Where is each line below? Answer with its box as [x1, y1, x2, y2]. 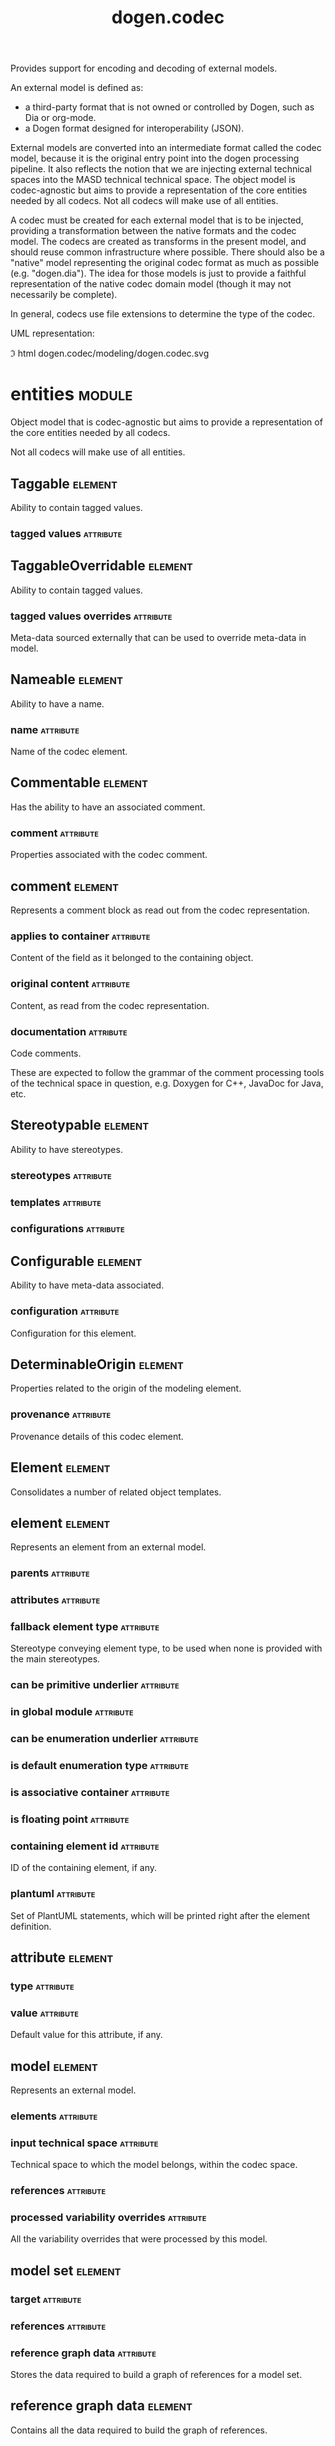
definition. [10, 1920, 52, 1932]
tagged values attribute [10, 526, 123, 540]
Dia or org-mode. [24, 112, 97, 124]
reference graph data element [10, 2397, 193, 2415]
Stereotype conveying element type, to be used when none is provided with [10, 1642, 323, 1655]
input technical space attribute [10, 2136, 159, 2150]
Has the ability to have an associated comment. [10, 801, 206, 813]
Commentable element [10, 774, 148, 791]
